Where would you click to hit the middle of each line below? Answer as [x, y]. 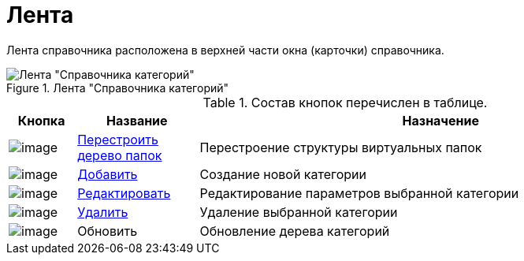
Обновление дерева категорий [295, 231]
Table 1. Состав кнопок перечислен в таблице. [345, 102]
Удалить [103, 212]
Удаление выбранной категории [299, 212]
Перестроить [118, 139]
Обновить [108, 231]
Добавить [108, 174]
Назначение [440, 120]
